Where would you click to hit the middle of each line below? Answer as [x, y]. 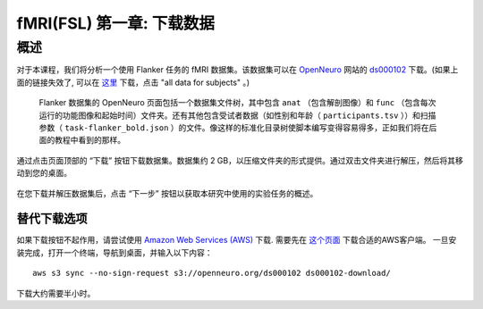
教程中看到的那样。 [89, 140]
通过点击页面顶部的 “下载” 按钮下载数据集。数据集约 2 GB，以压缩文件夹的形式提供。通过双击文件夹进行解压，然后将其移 [240, 160]
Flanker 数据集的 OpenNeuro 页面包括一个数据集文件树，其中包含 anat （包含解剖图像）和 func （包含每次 [237, 103]
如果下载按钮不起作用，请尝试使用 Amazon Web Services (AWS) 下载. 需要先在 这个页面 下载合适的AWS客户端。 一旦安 [237, 240]
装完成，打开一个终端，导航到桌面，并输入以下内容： [114, 252]
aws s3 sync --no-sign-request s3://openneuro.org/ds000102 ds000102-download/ [212, 273]
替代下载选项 [52, 219]
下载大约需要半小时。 [56, 293]
